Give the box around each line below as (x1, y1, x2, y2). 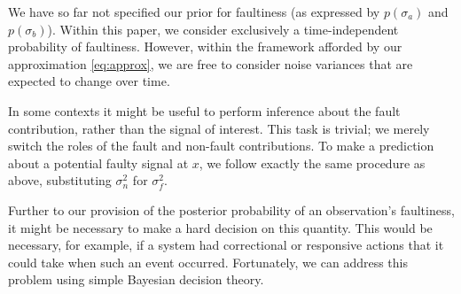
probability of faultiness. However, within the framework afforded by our (8, 37, 402, 56)
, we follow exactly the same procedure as (199, 153, 426, 172)
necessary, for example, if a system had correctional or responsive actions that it (8, 236, 444, 254)
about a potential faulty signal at (8, 153, 189, 172)
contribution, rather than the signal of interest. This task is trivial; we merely (8, 119, 430, 137)
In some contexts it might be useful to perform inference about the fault (8, 101, 401, 120)
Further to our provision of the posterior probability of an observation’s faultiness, (8, 200, 455, 219)
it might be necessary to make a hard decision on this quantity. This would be (8, 218, 433, 236)
